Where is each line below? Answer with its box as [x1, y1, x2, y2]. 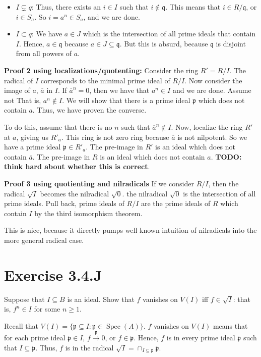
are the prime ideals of [141, 198, 211, 209]
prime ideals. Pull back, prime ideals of [4, 198, 124, 209]
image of [4, 85, 30, 95]
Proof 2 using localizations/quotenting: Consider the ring [4, 65, 199, 75]
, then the [208, 178, 239, 188]
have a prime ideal [4, 141, 61, 152]
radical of [4, 75, 33, 85]
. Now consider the [184, 75, 242, 85]
